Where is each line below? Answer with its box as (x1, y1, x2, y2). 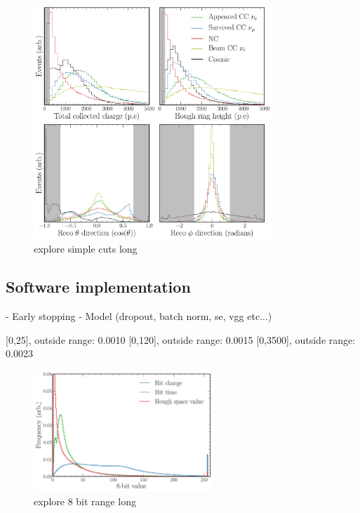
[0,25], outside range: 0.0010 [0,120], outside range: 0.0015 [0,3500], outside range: (6, 332, 356, 347)
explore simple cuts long (34, 241, 138, 256)
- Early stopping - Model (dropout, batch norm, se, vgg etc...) (6, 309, 272, 324)
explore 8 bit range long (34, 493, 136, 508)
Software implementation (6, 276, 191, 298)
